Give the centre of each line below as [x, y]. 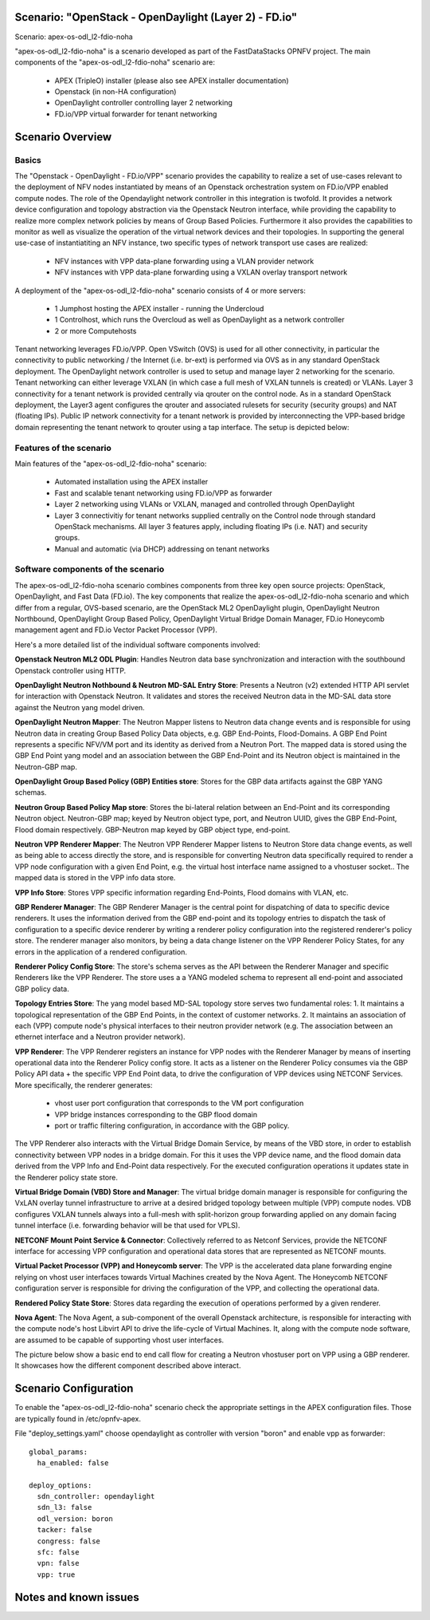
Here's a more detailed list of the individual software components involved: [137, 644]
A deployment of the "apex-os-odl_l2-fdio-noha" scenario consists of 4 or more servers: [160, 290]
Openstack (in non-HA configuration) [115, 92]
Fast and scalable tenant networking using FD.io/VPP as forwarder [163, 493]
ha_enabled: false [73, 1463]
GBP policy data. [42, 989]
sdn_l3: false [64, 1507]
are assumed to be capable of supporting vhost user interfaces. [119, 1340]
